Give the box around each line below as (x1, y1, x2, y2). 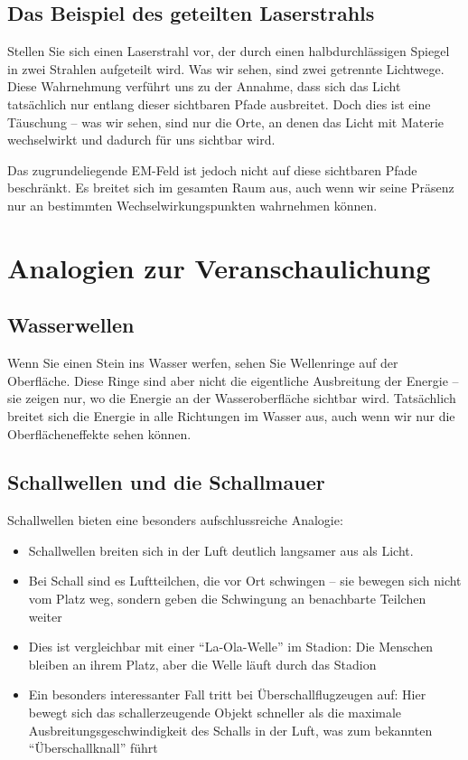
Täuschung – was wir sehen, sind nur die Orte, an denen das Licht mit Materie (7, 112, 445, 131)
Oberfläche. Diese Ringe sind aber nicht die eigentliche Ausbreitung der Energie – (7, 371, 459, 389)
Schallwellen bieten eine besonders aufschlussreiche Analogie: (7, 511, 343, 530)
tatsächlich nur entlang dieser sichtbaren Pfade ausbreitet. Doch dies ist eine (7, 94, 431, 113)
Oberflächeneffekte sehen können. (7, 424, 192, 443)
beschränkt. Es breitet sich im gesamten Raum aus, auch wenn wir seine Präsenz (7, 178, 454, 197)
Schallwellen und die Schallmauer (7, 468, 325, 496)
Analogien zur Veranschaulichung (7, 249, 431, 286)
